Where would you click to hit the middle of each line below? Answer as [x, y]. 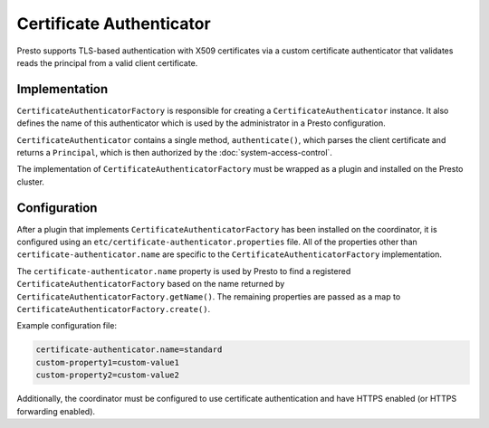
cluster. [31, 182]
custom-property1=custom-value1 [108, 362]
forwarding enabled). [56, 411]
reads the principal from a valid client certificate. [107, 62]
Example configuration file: [67, 326]
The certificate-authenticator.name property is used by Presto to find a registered [184, 271]
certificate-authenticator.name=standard [129, 350]
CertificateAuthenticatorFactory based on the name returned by [151, 284]
